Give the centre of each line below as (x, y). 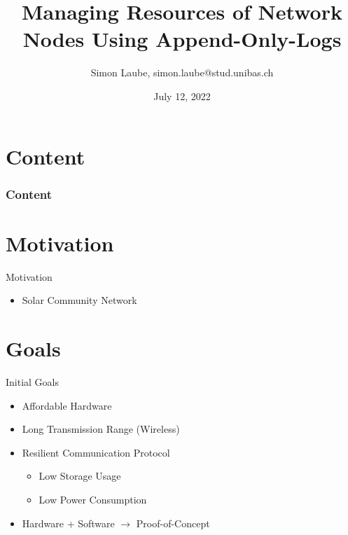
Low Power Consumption (93, 499)
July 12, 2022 (182, 96)
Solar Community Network (79, 300)
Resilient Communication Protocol (96, 452)
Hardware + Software (68, 523)
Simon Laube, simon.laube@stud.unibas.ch (182, 72)
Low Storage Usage (80, 476)
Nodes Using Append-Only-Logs (182, 39)
